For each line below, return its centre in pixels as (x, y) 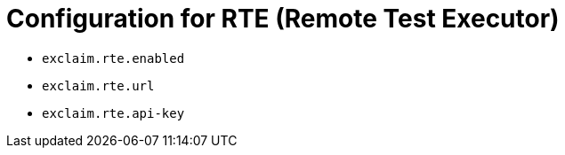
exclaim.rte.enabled (113, 58)
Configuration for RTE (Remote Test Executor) (283, 19)
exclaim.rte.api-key (113, 113)
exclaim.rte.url (98, 85)
